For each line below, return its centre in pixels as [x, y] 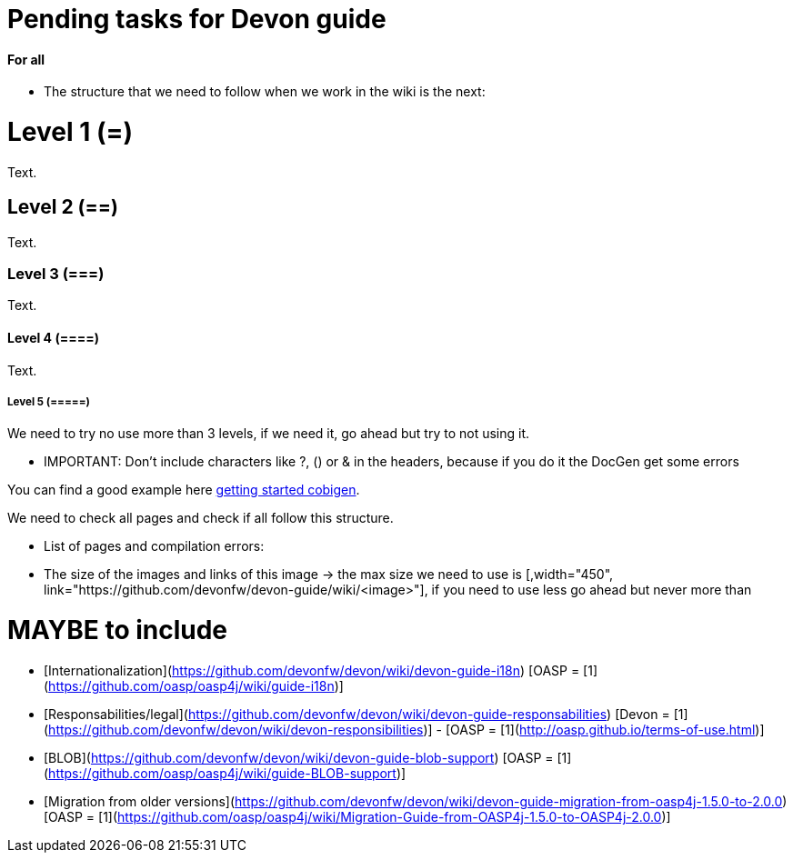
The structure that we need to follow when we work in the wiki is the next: [265, 92]
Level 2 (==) [63, 207]
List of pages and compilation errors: [154, 546]
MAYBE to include [118, 630]
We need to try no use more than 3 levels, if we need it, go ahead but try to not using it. [269, 434]
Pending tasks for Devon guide [197, 19]
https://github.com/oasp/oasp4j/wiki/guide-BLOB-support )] [227, 773]
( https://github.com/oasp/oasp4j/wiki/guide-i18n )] [194, 685]
